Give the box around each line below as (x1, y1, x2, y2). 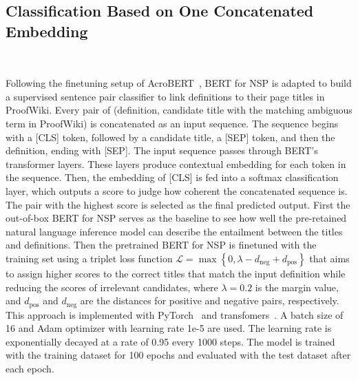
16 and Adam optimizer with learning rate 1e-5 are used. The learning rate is (6, 321, 332, 335)
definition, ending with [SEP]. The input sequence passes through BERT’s (6, 143, 318, 158)
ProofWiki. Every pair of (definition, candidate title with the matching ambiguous (6, 103, 352, 117)
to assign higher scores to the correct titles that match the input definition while (6, 266, 346, 280)
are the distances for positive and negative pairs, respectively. (80, 293, 339, 308)
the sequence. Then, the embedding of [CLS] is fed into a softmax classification (6, 170, 339, 184)
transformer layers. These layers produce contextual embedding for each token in (6, 156, 346, 171)
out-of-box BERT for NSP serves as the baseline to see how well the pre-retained (6, 211, 347, 225)
